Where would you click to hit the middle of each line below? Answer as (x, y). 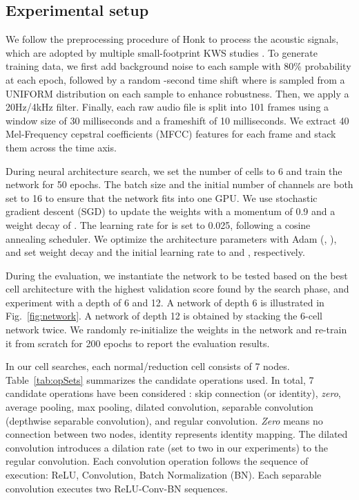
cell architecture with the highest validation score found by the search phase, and (177, 289)
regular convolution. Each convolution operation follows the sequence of (157, 461)
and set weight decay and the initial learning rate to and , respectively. (155, 252)
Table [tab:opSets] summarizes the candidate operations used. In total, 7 (160, 379)
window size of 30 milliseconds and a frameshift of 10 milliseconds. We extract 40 (177, 120)
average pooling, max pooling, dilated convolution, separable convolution (159, 407)
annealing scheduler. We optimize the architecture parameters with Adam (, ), (171, 238)
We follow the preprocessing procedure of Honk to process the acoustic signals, (172, 39)
